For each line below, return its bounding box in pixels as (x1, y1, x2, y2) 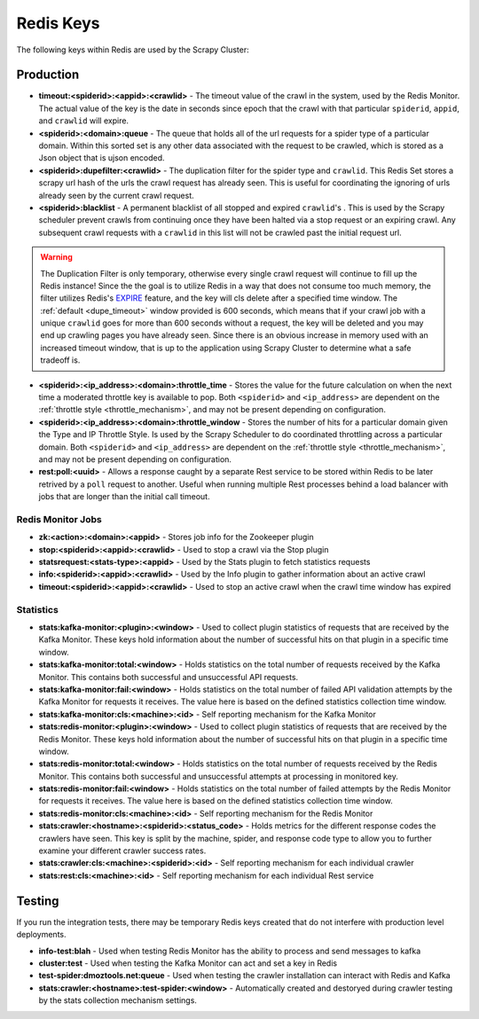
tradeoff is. (40, 355, 81, 365)
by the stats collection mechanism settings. (38, 995, 197, 1006)
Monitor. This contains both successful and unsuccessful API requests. (38, 671, 299, 682)
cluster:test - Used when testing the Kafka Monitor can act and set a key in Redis (38, 958, 337, 968)
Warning (40, 252, 73, 263)
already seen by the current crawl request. (38, 190, 194, 200)
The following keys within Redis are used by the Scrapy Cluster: (16, 44, 249, 55)
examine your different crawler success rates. (38, 845, 207, 856)
